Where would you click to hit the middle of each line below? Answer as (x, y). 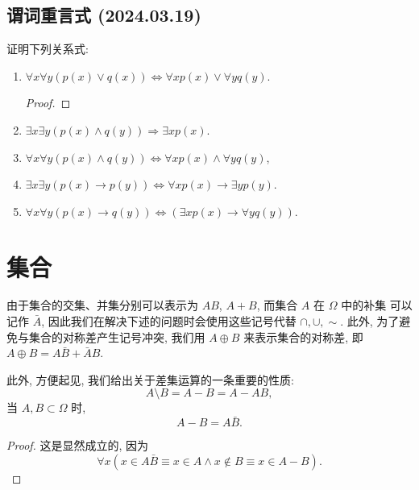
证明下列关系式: (48, 49)
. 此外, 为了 (370, 321)
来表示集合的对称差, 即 (303, 336)
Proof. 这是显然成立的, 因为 (78, 445)
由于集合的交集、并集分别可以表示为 (102, 305)
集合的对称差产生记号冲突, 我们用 (117, 336)
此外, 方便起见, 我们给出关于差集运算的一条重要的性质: (150, 379)
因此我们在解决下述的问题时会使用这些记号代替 (172, 321)
